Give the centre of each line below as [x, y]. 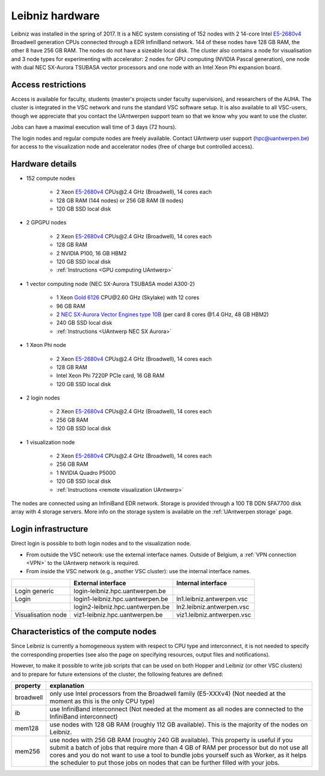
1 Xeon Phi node [46, 345]
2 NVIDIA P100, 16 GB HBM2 [91, 253]
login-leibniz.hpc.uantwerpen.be [120, 591]
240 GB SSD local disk [84, 323]
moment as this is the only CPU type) [102, 701]
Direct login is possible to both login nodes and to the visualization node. [101, 544]
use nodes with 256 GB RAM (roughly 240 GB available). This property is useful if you [171, 740]
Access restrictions [49, 84]
